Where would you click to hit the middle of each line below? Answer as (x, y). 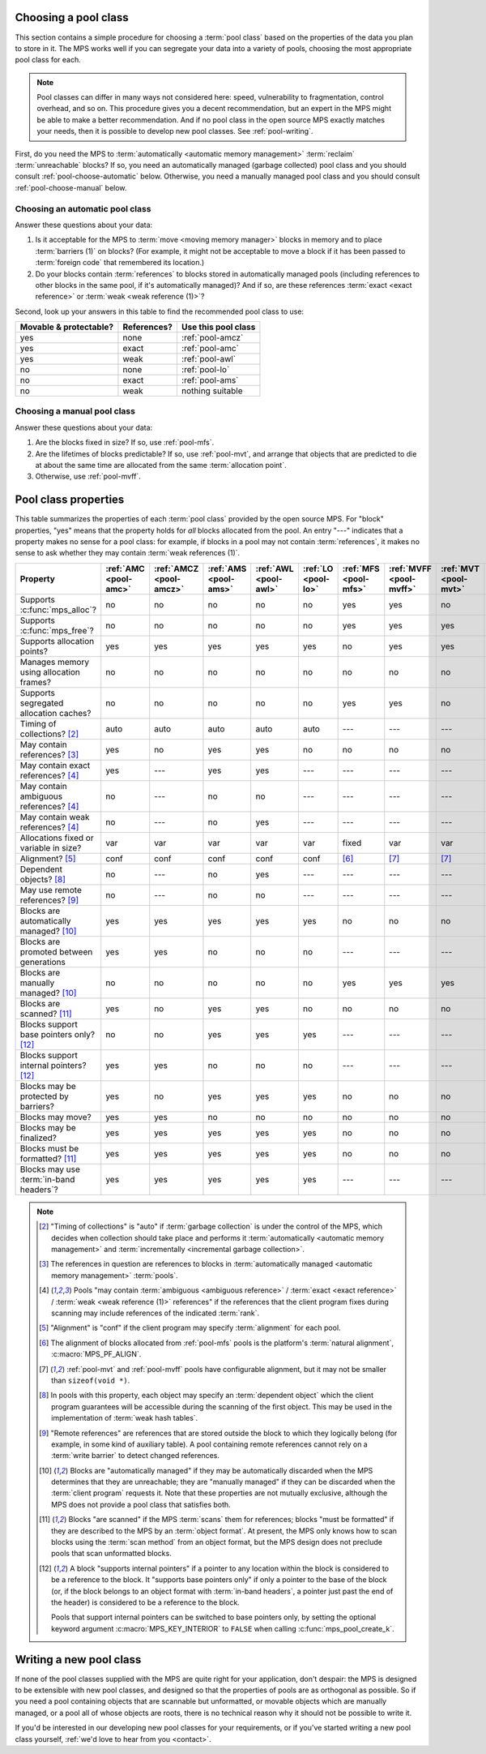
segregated (42, 703)
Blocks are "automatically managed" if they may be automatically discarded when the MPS (222, 1470)
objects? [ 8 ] (43, 879)
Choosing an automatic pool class (83, 208)
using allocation (50, 671)
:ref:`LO (318, 568)
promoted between (56, 951)
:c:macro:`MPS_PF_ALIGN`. (96, 1354)
